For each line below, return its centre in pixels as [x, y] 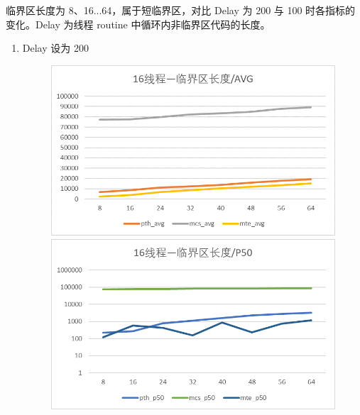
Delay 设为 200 [55, 48]
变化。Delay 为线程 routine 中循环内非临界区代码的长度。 [138, 24]
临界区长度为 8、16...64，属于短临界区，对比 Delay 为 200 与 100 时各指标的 [181, 10]
